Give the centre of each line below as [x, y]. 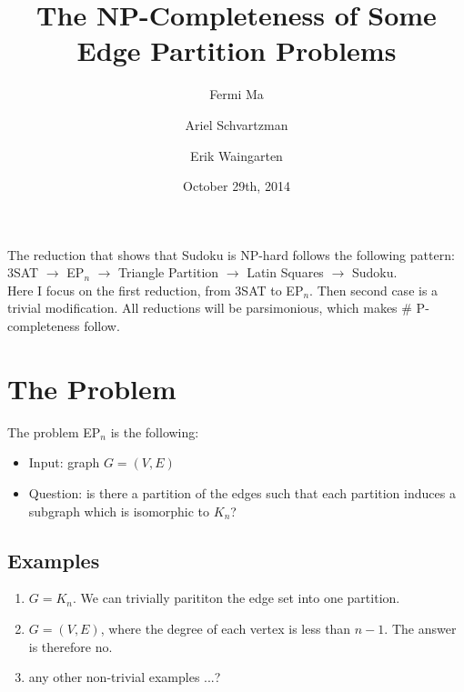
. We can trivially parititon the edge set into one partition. [237, 598]
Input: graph [64, 462]
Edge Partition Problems [237, 50]
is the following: [155, 431]
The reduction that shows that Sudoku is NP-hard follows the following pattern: [231, 254]
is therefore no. [71, 646]
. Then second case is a [374, 290]
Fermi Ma [237, 94]
